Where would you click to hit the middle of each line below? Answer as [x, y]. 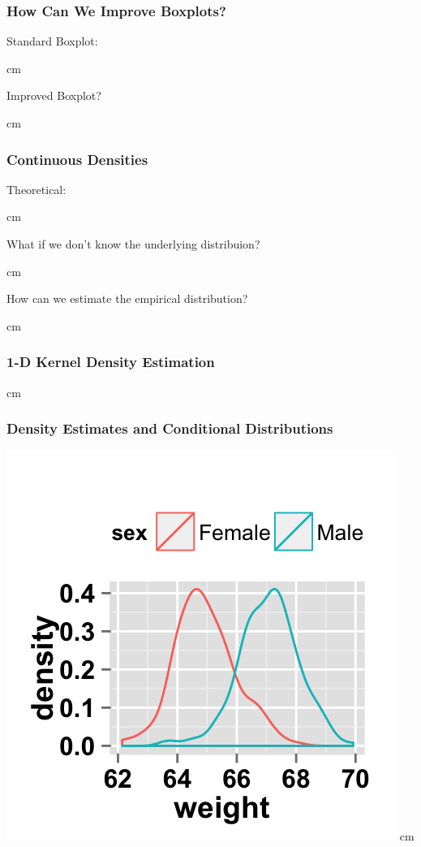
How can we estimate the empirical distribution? [127, 298]
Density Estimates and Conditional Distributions [170, 428]
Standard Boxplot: [52, 41]
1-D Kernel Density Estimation [111, 362]
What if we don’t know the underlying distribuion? [133, 244]
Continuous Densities [77, 159]
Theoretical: [37, 189]
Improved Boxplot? [54, 95]
